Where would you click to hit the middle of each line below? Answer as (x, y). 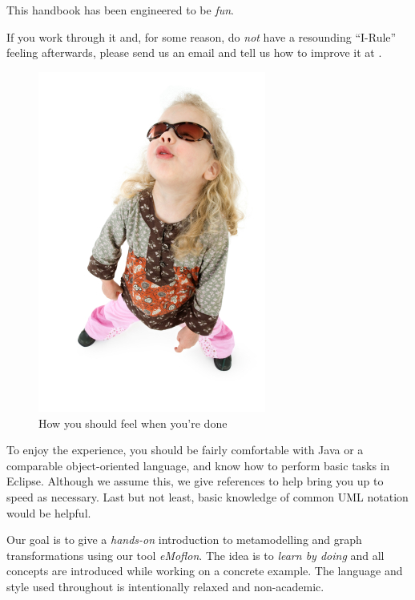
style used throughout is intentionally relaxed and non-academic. (165, 586)
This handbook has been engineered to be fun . (120, 10)
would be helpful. (49, 512)
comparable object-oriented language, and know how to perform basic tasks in (198, 465)
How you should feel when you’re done (133, 423)
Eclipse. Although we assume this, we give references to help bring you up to (195, 481)
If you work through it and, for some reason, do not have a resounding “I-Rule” (201, 36)
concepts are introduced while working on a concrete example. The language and (205, 571)
